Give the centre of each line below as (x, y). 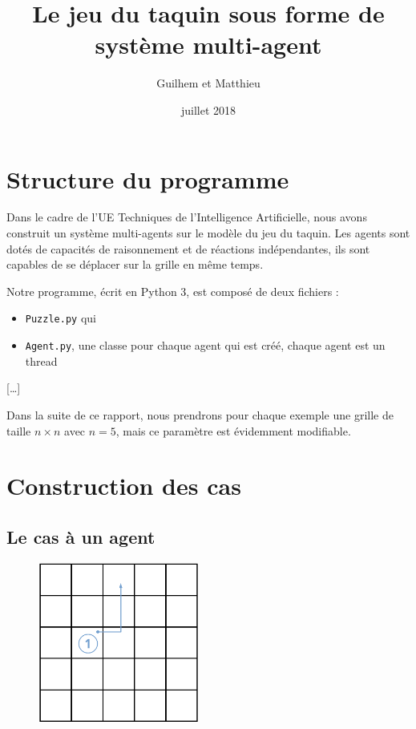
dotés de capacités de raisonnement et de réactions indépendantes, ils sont (188, 248)
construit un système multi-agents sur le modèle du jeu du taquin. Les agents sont (208, 233)
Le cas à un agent (81, 536)
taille (19, 430)
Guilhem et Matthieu (208, 83)
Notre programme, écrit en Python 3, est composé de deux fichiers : (173, 291)
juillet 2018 (208, 109)
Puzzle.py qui (61, 318)
